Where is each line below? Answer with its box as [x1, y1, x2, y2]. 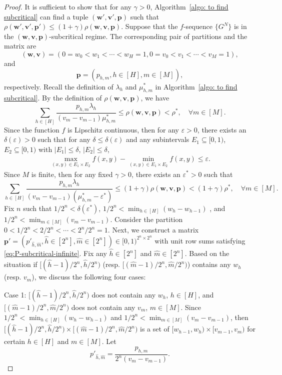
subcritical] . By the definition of [4, 92, 102, 103]
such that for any [37, 134, 90, 144]
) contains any [187, 259, 231, 269]
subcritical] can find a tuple [4, 11, 88, 21]
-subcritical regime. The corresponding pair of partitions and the [49, 30, 247, 41]
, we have [140, 92, 169, 103]
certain [4, 336, 25, 346]
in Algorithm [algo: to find [155, 81, 237, 91]
